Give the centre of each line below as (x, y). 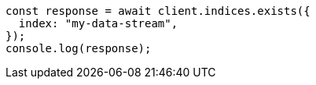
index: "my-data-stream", (98, 23)
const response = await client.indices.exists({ (158, 11)
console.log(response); (79, 48)
